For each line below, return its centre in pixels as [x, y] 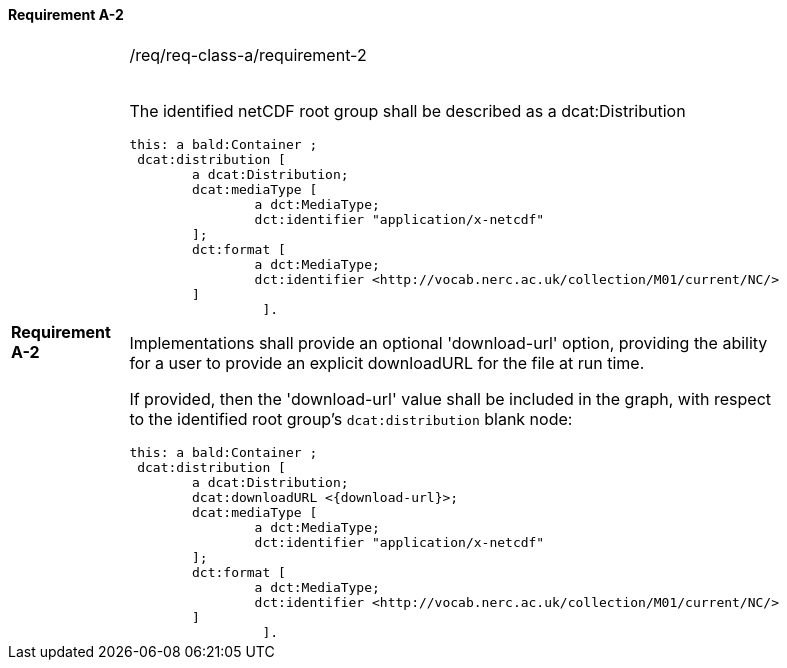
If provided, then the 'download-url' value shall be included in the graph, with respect [450, 398]
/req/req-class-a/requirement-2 [248, 54]
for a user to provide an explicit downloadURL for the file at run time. [387, 362]
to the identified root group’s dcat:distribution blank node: [351, 418]
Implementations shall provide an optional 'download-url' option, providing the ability [448, 342]
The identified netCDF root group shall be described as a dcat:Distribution [407, 110]
